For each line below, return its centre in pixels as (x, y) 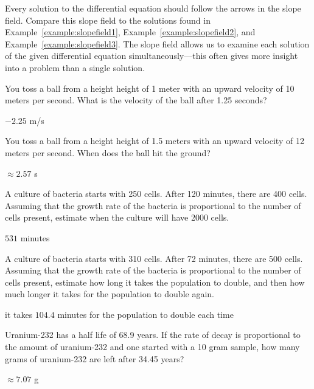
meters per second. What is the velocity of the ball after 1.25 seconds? (136, 100)
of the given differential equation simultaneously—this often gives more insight (152, 56)
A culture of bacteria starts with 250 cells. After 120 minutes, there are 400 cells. (156, 194)
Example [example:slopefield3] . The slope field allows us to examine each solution (157, 43)
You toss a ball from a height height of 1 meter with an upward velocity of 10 (150, 88)
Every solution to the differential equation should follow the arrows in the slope (153, 8)
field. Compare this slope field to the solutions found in (108, 20)
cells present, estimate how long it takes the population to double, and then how (155, 282)
